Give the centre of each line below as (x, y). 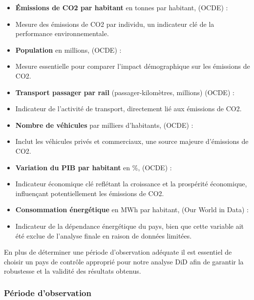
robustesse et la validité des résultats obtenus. (73, 271)
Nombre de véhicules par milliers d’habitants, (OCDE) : (104, 125)
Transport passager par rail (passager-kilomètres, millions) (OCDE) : (125, 92)
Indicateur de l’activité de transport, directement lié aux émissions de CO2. (128, 109)
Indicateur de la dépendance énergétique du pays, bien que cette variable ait (130, 226)
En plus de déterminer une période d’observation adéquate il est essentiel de (118, 252)
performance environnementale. (62, 33)
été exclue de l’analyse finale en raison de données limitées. (104, 235)
